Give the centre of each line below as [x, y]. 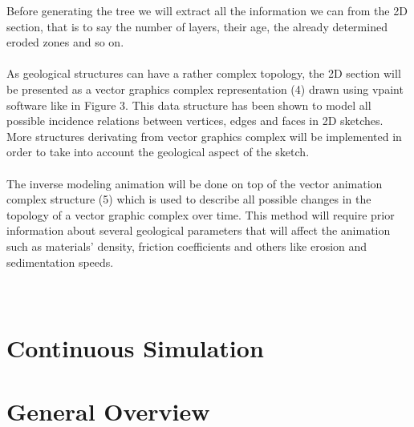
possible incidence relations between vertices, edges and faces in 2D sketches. [195, 121]
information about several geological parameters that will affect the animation [199, 230]
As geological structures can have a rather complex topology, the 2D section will [204, 73]
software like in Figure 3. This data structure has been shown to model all [189, 105]
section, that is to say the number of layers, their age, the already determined [197, 26]
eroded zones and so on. [65, 42]
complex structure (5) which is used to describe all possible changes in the [189, 199]
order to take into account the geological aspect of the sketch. [158, 152]
